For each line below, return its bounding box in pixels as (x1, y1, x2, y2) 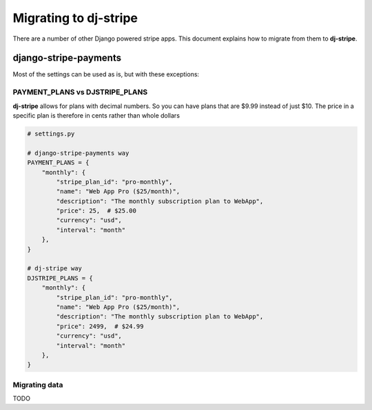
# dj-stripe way (27, 265, 83, 272)
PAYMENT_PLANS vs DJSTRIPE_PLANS (12, 87, 148, 97)
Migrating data (12, 380, 63, 389)
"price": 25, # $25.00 (56, 207, 137, 215)
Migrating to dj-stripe (12, 10, 138, 25)
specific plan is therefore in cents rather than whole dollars (12, 111, 180, 120)
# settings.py (27, 129, 75, 138)
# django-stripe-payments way (27, 149, 130, 157)
